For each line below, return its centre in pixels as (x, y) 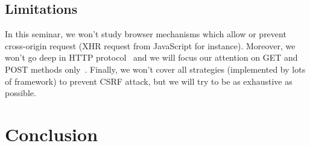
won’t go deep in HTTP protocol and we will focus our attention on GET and (151, 57)
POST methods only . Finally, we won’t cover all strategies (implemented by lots (155, 69)
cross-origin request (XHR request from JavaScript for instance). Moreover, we (150, 45)
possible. (21, 93)
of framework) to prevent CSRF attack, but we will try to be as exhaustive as (149, 81)
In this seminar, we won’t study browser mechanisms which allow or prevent (146, 34)
